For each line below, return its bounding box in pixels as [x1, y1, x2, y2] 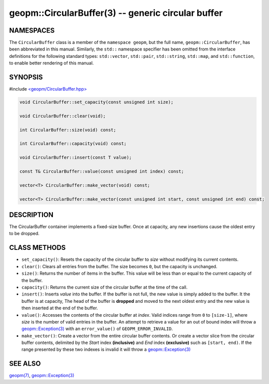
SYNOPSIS [9, 73, 43, 82]
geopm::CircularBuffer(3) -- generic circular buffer [9, 7, 223, 18]
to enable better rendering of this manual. [9, 60, 94, 66]
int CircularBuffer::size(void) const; [19, 127, 116, 133]
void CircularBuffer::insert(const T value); [19, 155, 132, 160]
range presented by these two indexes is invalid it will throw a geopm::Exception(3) [21, 346, 191, 352]
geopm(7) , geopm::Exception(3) [9, 373, 75, 379]
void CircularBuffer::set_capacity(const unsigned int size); [19, 99, 174, 105]
